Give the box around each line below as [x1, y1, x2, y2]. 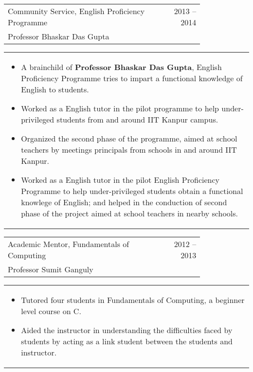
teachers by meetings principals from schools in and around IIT [21, 144, 237, 155]
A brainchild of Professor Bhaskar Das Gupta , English [21, 61, 222, 72]
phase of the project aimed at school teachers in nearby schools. [21, 208, 238, 219]
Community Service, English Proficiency [8, 5, 145, 17]
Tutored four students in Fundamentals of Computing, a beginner [21, 294, 245, 305]
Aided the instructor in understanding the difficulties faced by [21, 324, 233, 336]
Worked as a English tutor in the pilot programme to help [21, 103, 219, 114]
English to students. [21, 84, 89, 95]
